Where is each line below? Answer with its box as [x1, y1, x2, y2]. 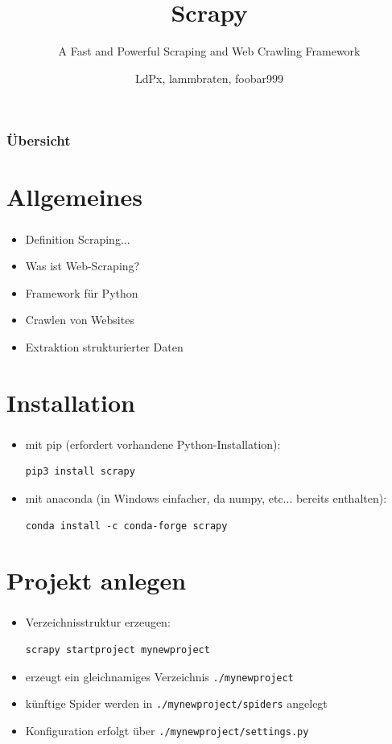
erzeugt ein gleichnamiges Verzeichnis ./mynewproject [25, 668, 294, 684]
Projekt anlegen [6, 564, 187, 597]
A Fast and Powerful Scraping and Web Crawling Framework [58, 43, 361, 60]
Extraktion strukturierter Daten [25, 338, 184, 355]
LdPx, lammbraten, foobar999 [134, 69, 284, 86]
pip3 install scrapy [25, 466, 135, 478]
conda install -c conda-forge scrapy [25, 520, 228, 532]
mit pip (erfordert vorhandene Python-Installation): [25, 435, 281, 452]
